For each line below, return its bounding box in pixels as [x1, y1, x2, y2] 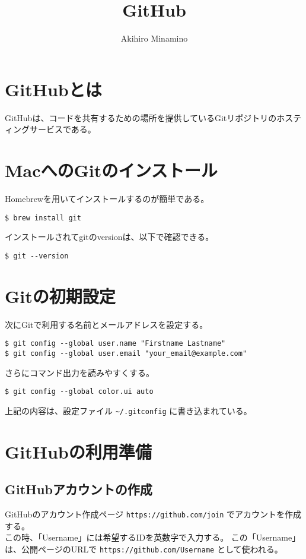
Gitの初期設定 [5, 283, 116, 308]
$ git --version [5, 251, 69, 260]
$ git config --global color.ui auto [5, 387, 154, 396]
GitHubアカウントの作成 [5, 480, 152, 498]
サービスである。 [29, 123, 96, 135]
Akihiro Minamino [120, 32, 188, 45]
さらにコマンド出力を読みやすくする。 [5, 366, 154, 378]
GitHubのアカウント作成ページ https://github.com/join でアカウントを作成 [5, 507, 302, 520]
